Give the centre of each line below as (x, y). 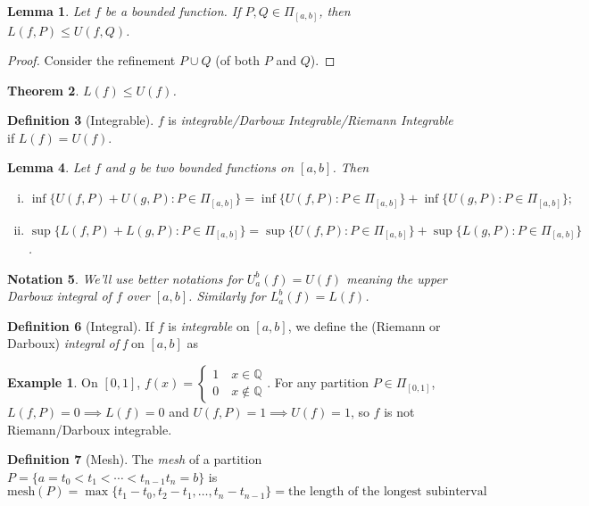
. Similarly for (227, 296)
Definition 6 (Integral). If (81, 325)
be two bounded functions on (217, 167)
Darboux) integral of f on (76, 343)
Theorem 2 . (43, 90)
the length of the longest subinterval (388, 492)
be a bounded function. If (173, 11)
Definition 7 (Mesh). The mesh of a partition (135, 459)
